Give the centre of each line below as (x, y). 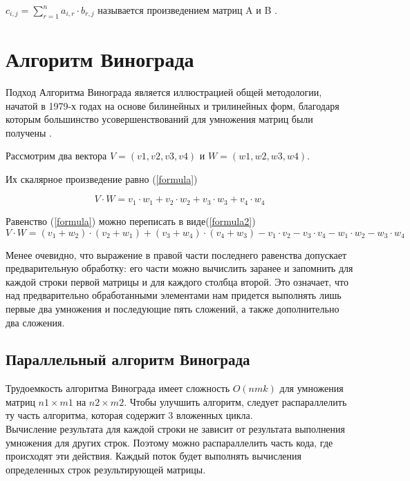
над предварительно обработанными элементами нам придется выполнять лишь (174, 295)
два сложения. (35, 322)
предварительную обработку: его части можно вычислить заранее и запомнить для (179, 268)
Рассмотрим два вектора (56, 156)
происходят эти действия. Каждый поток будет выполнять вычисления (154, 456)
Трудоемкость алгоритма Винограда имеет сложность (118, 388)
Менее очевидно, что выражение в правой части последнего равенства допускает (176, 254)
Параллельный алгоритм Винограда (128, 359)
